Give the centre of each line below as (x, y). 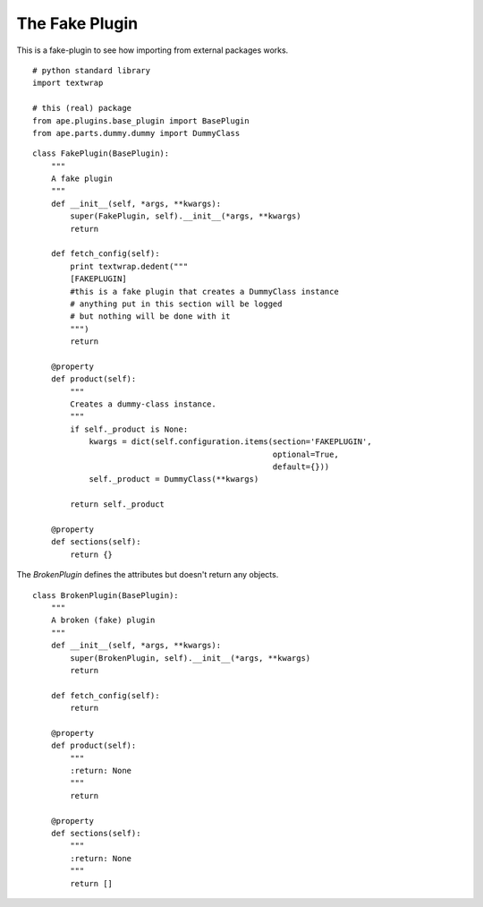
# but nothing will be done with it (151, 317)
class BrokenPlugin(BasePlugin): (106, 595)
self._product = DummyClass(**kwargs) (174, 479)
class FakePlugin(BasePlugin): (101, 154)
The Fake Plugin (77, 23)
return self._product (118, 505)
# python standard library (92, 70)
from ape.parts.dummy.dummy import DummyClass (136, 133)
